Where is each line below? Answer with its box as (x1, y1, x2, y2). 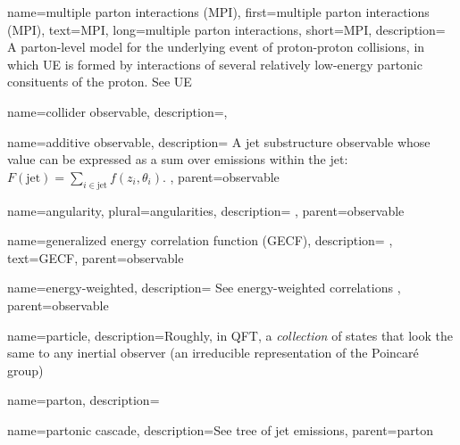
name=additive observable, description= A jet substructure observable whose (7, 132, 431, 151)
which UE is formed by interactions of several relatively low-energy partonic (7, 54, 422, 73)
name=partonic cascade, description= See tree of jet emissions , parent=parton (7, 420, 433, 439)
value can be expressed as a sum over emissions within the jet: (7, 150, 348, 169)
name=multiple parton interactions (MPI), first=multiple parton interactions (7, 3, 430, 21)
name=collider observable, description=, (7, 102, 228, 120)
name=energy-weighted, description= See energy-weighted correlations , (7, 278, 401, 297)
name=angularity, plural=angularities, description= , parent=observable (7, 201, 405, 219)
